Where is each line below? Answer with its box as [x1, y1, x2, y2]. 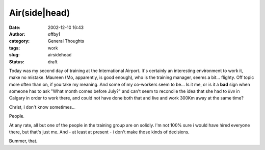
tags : [9, 45, 20, 51]
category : [9, 38, 30, 44]
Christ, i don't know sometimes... [9, 104, 76, 110]
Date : [9, 25, 21, 30]
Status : [9, 59, 25, 65]
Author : [9, 31, 26, 37]
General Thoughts [48, 38, 84, 44]
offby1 [48, 31, 61, 37]
